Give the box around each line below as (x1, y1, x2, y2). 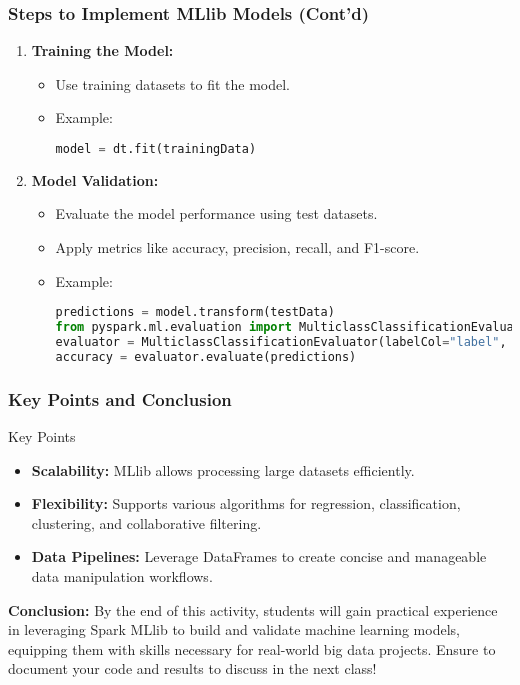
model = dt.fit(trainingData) (55, 142, 257, 156)
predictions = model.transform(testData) (55, 305, 335, 320)
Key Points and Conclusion (8, 386, 232, 411)
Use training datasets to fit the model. (55, 73, 290, 94)
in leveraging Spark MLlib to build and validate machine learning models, (8, 619, 460, 640)
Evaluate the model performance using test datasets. (55, 203, 378, 224)
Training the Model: (31, 40, 174, 61)
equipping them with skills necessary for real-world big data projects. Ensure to (8, 638, 496, 659)
